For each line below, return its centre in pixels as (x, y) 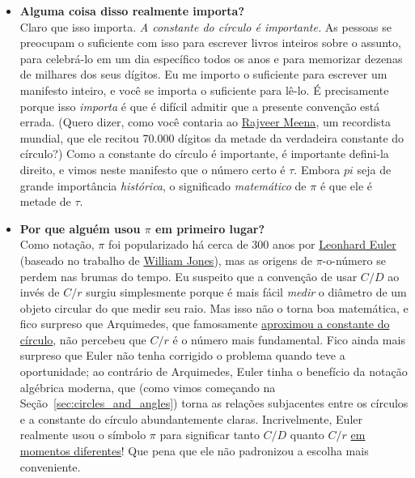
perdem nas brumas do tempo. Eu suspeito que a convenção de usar (188, 276)
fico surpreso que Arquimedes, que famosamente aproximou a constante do (205, 324)
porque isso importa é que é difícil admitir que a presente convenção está (200, 106)
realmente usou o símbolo (83, 435)
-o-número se (354, 260)
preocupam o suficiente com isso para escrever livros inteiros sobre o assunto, (210, 43)
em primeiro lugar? (210, 228)
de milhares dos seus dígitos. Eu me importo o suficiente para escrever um (203, 74)
